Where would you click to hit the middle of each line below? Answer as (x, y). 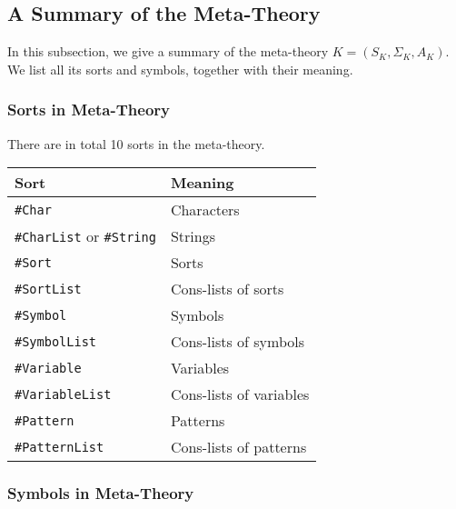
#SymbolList (56, 341)
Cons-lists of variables (240, 394)
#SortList (48, 289)
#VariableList (63, 394)
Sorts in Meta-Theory (89, 110)
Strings (193, 236)
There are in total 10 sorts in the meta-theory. (136, 143)
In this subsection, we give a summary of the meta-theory (168, 51)
